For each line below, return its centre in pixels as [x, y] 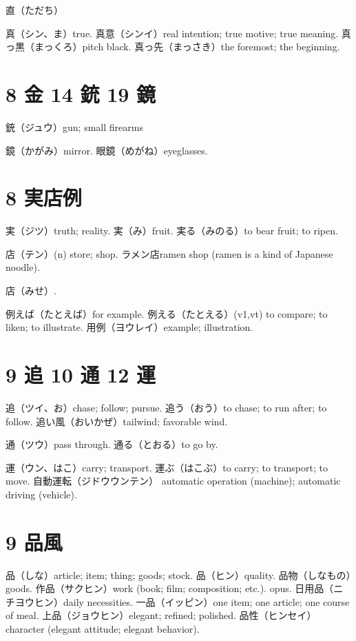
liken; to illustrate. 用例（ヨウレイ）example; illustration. [129, 327]
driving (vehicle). [41, 494]
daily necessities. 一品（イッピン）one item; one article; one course [206, 601]
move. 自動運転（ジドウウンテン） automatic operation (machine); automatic [173, 481]
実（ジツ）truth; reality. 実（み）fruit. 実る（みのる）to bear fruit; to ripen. [172, 231]
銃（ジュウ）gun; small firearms [74, 126]
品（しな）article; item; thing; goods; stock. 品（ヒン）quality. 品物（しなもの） [178, 574]
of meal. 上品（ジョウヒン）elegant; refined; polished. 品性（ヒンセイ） [161, 615]
